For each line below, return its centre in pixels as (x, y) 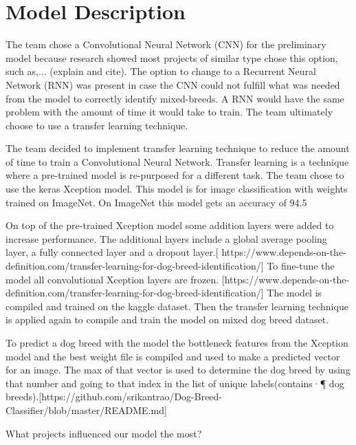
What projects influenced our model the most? (104, 433)
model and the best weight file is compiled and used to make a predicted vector (173, 356)
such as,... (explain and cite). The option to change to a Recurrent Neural (161, 71)
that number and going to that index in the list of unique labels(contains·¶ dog (175, 383)
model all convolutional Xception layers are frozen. (112, 279)
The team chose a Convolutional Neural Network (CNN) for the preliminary (166, 44)
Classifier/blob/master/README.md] (86, 410)
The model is (294, 293)
